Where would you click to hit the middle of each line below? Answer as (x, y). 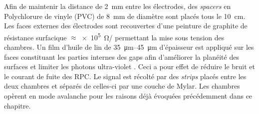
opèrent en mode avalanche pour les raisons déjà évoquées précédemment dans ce (128, 96)
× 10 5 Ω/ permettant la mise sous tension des (153, 36)
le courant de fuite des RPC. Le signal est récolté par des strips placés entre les (125, 76)
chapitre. (17, 105)
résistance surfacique (35, 37)
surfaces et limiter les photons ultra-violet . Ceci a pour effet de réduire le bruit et (130, 66)
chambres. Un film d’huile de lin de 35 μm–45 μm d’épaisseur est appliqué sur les (129, 47)
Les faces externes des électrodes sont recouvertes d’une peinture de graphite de (126, 26)
